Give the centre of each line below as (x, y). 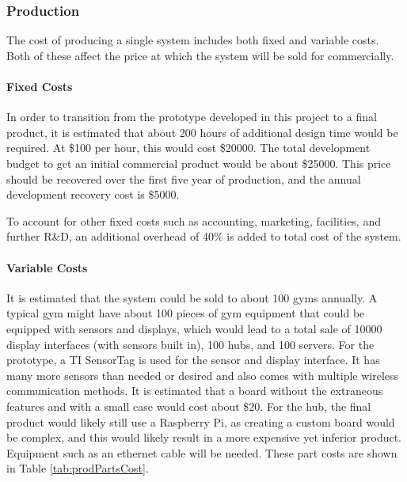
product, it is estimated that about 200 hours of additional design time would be (202, 132)
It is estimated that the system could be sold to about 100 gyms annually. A (192, 297)
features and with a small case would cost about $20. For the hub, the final (189, 406)
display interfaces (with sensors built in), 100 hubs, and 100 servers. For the (190, 344)
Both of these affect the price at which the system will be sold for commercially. (200, 55)
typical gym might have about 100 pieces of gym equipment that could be (186, 313)
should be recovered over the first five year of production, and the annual (184, 178)
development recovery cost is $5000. (93, 194)
